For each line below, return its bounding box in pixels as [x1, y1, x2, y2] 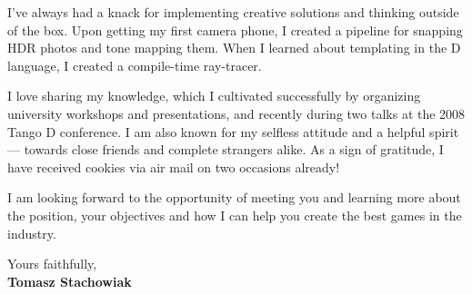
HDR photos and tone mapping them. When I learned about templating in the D [7, 38, 461, 57]
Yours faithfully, [7, 254, 97, 273]
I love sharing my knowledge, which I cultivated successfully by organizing [7, 86, 421, 105]
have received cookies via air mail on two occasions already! [7, 157, 340, 176]
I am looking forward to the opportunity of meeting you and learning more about [7, 188, 461, 207]
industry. [7, 223, 56, 242]
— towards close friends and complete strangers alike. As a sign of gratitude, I [7, 140, 444, 159]
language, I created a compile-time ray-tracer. [7, 55, 262, 74]
